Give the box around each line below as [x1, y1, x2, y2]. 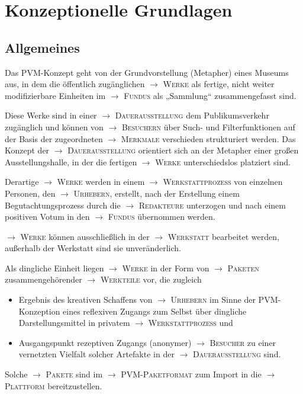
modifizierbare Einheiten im [5, 89, 106, 101]
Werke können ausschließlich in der [20, 230, 150, 242]
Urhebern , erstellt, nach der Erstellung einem [73, 187, 240, 199]
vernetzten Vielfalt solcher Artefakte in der [18, 348, 175, 360]
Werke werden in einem [57, 175, 145, 188]
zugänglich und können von [5, 120, 104, 133]
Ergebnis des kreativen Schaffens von [18, 293, 153, 306]
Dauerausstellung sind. [192, 348, 281, 360]
